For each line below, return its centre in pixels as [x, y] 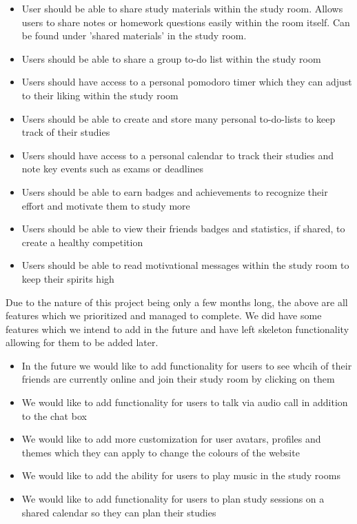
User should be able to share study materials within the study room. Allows [182, 8]
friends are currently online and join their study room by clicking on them [178, 379]
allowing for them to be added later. [82, 342]
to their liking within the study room [100, 95]
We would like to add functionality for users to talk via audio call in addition [185, 402]
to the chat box [54, 415]
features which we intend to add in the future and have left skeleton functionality [177, 329]
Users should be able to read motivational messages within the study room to [185, 265]
